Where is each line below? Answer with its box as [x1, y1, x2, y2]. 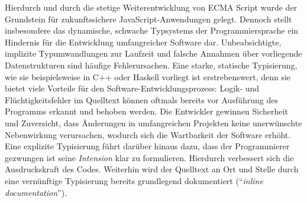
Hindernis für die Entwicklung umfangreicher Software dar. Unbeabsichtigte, [5, 35, 282, 48]
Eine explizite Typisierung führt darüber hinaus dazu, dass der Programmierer [5, 140, 290, 152]
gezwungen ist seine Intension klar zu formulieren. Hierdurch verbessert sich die [5, 151, 294, 163]
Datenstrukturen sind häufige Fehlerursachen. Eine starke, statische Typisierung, [5, 58, 298, 71]
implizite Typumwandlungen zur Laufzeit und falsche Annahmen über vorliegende [5, 47, 302, 60]
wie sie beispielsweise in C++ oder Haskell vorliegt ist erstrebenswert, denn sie [5, 70, 291, 83]
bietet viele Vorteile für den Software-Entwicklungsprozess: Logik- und [5, 82, 260, 94]
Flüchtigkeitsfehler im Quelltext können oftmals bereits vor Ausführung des [5, 93, 278, 106]
